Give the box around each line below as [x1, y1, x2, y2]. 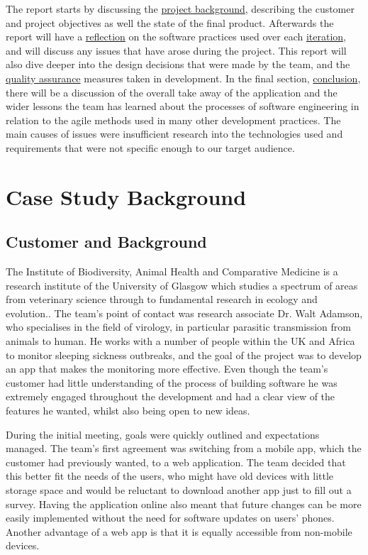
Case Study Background [6, 182, 247, 211]
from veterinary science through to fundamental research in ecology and [6, 292, 318, 307]
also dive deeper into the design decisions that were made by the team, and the [6, 57, 350, 72]
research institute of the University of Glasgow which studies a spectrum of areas [6, 277, 358, 292]
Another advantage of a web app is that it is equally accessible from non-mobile [6, 524, 352, 539]
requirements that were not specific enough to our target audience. [6, 140, 295, 155]
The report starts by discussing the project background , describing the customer [6, 1, 355, 16]
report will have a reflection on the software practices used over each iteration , [6, 29, 346, 44]
